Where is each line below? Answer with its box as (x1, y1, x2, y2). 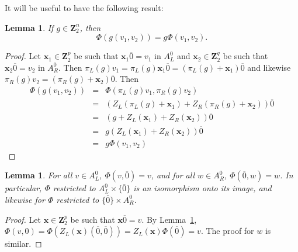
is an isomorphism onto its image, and (133, 182, 272, 194)
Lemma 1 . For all (5, 169, 72, 181)
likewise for (5, 193, 45, 205)
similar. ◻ (5, 237, 42, 250)
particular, (5, 182, 42, 194)
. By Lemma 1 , (141, 213, 197, 225)
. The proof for (200, 225, 254, 237)
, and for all (151, 169, 195, 181)
